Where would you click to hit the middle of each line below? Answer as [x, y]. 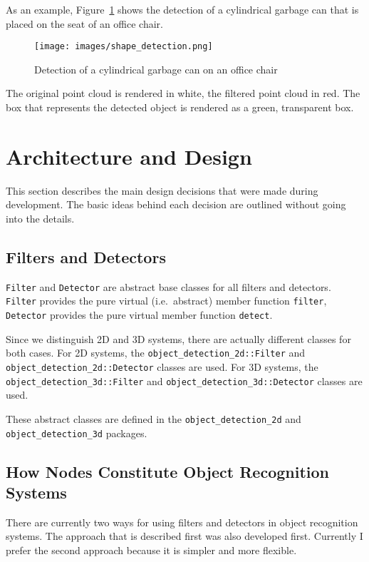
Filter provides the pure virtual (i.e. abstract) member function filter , [166, 301]
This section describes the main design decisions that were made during [162, 190]
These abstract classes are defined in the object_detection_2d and [154, 418]
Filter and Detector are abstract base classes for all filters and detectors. [168, 286]
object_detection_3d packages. [77, 433]
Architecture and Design [129, 156]
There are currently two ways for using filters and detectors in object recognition [182, 522]
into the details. [40, 218]
